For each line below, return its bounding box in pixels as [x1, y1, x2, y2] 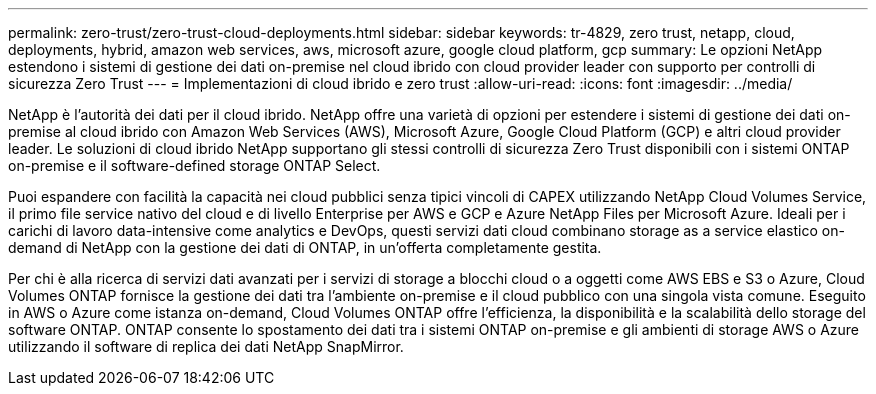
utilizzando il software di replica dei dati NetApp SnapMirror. [8, 338, 404, 355]
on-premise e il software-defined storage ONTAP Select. [8, 157, 381, 174]
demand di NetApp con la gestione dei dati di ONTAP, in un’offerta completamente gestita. [8, 239, 602, 256]
